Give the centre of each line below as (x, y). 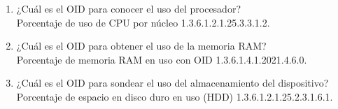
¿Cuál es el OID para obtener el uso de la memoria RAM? (141, 46)
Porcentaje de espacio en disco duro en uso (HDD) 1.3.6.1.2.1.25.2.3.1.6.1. (175, 96)
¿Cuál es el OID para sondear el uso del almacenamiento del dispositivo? (172, 83)
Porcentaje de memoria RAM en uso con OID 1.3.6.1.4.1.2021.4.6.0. (162, 59)
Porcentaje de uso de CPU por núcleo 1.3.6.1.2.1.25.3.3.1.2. (143, 22)
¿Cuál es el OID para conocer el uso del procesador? (129, 8)
